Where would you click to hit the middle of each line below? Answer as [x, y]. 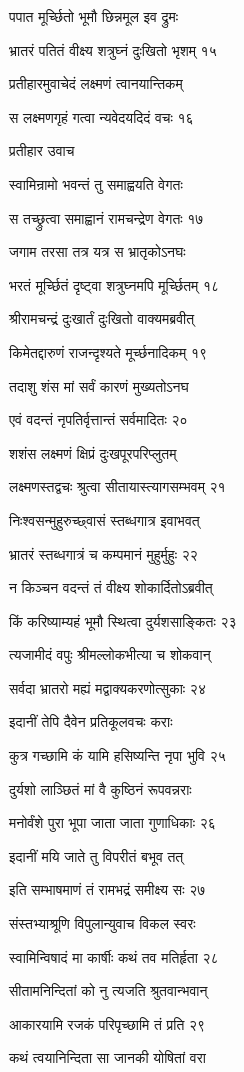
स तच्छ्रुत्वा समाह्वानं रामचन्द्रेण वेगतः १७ [106, 217]
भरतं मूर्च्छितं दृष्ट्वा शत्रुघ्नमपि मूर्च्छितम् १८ [114, 284]
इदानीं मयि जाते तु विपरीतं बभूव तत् [96, 855]
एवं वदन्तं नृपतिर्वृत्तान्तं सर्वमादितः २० [98, 419]
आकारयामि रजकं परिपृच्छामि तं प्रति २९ [107, 1023]
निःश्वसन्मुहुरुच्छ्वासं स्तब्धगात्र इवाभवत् [104, 519]
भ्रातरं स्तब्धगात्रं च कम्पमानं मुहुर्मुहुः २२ [103, 553]
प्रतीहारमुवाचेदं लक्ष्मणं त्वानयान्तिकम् [96, 83]
